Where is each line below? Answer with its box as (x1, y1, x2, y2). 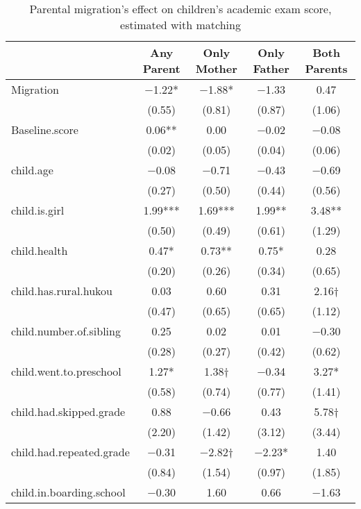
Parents (305, 60, 348, 76)
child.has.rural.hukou (11, 283, 113, 299)
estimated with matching (120, 17, 241, 33)
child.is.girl (11, 202, 65, 218)
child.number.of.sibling (11, 323, 121, 339)
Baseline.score (11, 122, 78, 137)
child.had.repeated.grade (11, 444, 130, 460)
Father (253, 60, 289, 76)
